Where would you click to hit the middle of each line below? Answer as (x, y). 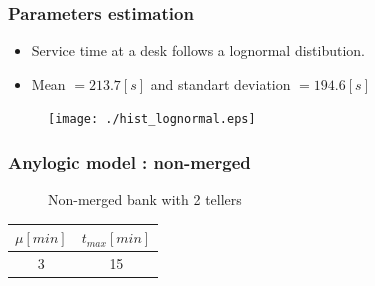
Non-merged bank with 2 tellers (145, 199)
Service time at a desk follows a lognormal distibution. (198, 50)
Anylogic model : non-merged (129, 161)
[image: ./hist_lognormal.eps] (152, 119)
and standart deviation (220, 83)
